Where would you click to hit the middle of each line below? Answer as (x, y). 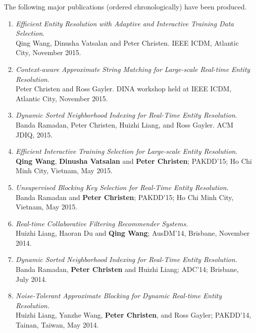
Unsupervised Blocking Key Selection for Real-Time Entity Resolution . (122, 187)
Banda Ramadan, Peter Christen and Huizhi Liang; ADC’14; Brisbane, (127, 269)
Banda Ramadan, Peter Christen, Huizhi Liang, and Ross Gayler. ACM (125, 124)
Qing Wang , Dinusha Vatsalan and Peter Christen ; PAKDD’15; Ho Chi (134, 161)
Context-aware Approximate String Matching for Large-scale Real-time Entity (133, 69)
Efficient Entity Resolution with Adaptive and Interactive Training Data (125, 23)
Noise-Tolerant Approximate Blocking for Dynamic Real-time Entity (119, 296)
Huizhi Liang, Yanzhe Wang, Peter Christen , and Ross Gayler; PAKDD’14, (133, 315)
